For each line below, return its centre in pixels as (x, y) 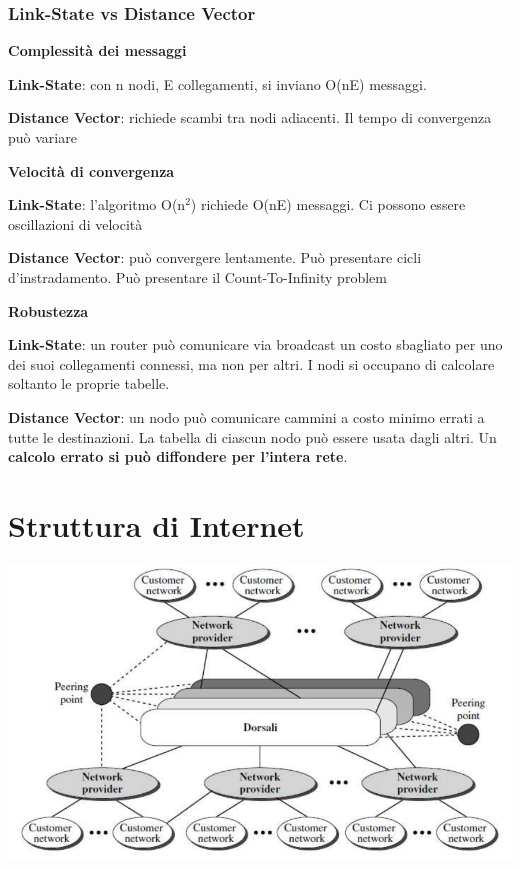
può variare (42, 137)
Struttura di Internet (156, 524)
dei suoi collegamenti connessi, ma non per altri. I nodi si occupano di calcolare (251, 363)
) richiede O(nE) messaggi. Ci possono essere (328, 204)
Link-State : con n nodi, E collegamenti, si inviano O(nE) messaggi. (217, 83)
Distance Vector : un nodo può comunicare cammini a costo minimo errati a (246, 416)
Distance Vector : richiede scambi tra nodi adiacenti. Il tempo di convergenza (250, 117)
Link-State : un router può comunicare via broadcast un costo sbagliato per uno (255, 344)
